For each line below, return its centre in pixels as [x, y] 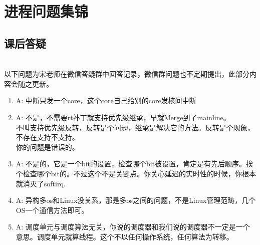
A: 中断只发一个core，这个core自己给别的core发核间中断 [106, 100]
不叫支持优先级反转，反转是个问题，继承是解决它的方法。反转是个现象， [135, 127]
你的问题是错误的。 [47, 147]
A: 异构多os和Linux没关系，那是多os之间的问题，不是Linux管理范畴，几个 [136, 200]
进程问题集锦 [46, 11]
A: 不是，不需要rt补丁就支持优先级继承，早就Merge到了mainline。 [123, 117]
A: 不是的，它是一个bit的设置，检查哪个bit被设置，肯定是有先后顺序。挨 [135, 164]
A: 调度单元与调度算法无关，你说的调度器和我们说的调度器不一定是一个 [133, 227]
